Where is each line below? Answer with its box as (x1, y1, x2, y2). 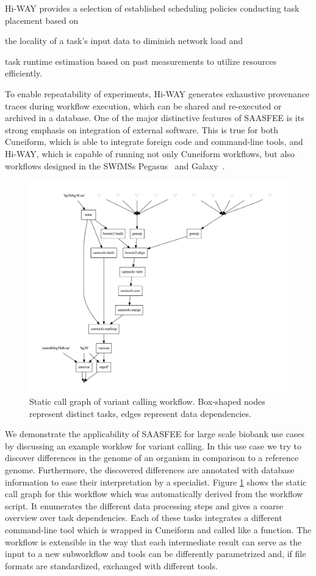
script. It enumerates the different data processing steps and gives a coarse (5, 499, 284, 512)
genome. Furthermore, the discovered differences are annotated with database (5, 463, 295, 476)
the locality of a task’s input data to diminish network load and (5, 34, 243, 47)
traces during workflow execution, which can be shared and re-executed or (5, 99, 282, 112)
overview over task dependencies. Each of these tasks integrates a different (5, 511, 282, 524)
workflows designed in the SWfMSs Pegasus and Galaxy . (5, 159, 225, 172)
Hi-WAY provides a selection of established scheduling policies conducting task (5, 2, 300, 14)
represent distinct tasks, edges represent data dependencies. (29, 407, 251, 419)
